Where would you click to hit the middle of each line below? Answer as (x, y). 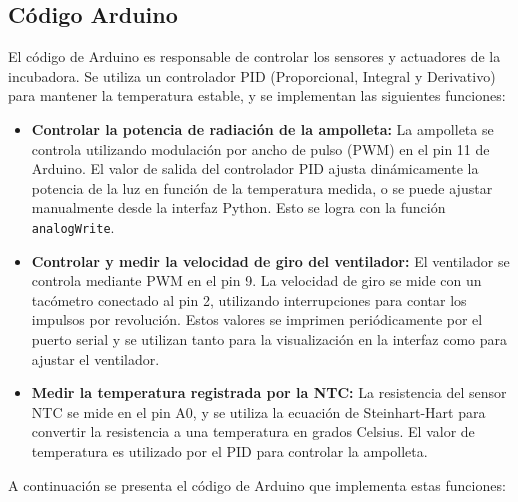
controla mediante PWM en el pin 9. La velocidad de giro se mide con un (256, 280)
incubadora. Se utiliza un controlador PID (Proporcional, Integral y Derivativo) (252, 75)
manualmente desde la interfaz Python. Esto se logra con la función (238, 207)
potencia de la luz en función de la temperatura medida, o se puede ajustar (262, 187)
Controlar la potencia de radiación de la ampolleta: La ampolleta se (262, 128)
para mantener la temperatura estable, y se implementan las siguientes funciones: (257, 95)
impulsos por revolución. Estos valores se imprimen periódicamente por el (257, 319)
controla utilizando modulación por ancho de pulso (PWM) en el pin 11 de (260, 148)
